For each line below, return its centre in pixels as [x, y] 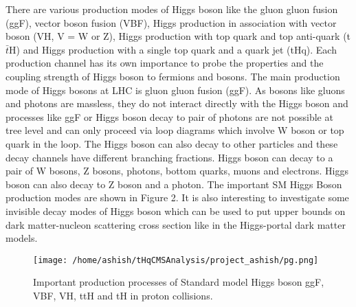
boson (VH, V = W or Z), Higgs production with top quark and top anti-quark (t [178, 36]
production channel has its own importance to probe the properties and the [165, 63]
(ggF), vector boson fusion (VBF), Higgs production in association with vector [171, 22]
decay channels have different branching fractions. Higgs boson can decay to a [169, 157]
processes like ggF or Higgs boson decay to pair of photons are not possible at [169, 116]
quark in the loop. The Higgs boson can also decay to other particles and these [172, 143]
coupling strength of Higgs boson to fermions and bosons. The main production [173, 76]
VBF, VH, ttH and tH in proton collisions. [123, 295]
